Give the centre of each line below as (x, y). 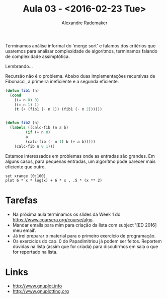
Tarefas (21, 200)
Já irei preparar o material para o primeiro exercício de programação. (84, 235)
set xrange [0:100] (26, 176)
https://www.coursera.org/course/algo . (53, 219)
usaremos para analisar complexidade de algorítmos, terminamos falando (81, 51)
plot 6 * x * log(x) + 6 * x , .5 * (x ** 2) (54, 180)
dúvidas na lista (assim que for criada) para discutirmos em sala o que (85, 246)
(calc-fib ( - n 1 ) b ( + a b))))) (60, 142)
